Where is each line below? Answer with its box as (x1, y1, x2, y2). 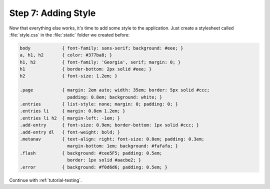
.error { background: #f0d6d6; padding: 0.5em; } (19, 164, 167, 170)
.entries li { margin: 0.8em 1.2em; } (19, 108, 125, 114)
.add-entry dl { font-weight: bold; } (19, 129, 120, 135)
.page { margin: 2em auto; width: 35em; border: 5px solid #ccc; (19, 87, 210, 93)
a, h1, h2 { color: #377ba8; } (19, 52, 112, 58)
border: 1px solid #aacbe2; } (67, 157, 141, 163)
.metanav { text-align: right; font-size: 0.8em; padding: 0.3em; (19, 136, 204, 142)
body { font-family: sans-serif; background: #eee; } (19, 45, 183, 51)
